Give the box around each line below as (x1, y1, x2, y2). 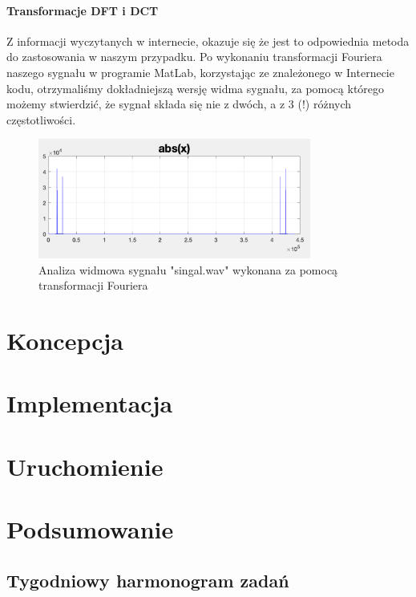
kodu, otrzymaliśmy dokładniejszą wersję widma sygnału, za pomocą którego (6, 79, 385, 96)
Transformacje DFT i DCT (6, 2, 159, 18)
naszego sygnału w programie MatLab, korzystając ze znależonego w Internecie (6, 63, 394, 80)
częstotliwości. (6, 111, 76, 128)
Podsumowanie (6, 513, 174, 546)
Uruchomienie (6, 449, 164, 482)
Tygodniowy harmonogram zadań (6, 567, 289, 592)
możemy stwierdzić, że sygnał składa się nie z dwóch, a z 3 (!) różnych (6, 95, 352, 112)
